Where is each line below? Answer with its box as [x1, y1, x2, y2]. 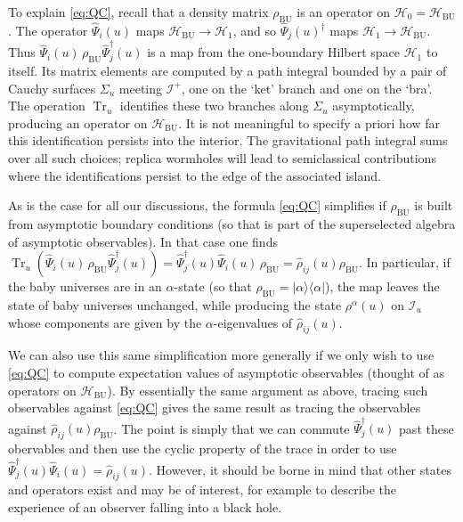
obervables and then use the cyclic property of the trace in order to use [8, 439, 397, 458]
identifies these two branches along [119, 96, 309, 115]
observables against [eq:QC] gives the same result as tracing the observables [8, 398, 421, 417]
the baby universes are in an [8, 277, 162, 296]
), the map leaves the [325, 277, 440, 296]
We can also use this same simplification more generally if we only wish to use [8, 346, 435, 364]
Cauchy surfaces [8, 78, 96, 97]
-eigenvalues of [213, 313, 293, 331]
